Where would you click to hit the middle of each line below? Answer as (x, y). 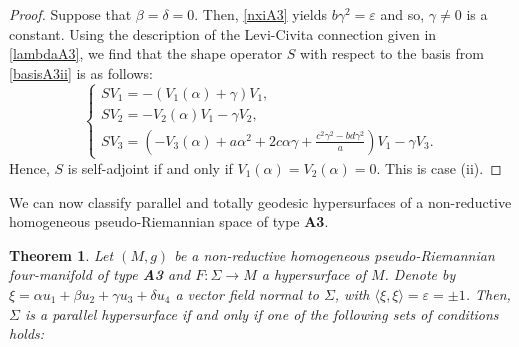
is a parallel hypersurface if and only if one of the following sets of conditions (261, 313)
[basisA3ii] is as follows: (81, 72)
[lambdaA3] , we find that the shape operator (146, 53)
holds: (27, 333)
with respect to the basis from (392, 53)
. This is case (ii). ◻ (439, 167)
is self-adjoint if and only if (150, 167)
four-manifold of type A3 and (100, 274)
